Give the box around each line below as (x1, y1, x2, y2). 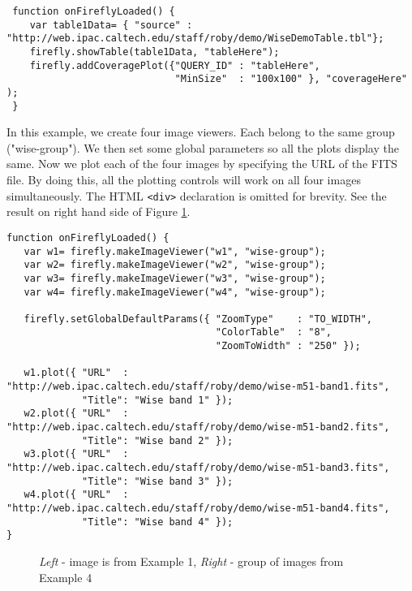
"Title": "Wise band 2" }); (82, 434, 234, 446)
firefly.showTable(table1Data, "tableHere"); (29, 45, 280, 58)
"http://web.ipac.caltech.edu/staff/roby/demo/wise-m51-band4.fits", (6, 503, 390, 514)
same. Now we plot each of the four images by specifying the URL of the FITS (6, 155, 397, 172)
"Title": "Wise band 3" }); (82, 475, 234, 487)
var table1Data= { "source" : (29, 19, 193, 31)
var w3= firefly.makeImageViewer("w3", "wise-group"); (24, 272, 326, 284)
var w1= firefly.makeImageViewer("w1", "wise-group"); (24, 245, 326, 257)
